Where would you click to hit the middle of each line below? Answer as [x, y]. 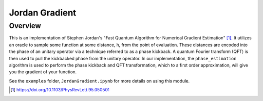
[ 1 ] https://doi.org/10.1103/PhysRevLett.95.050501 [60, 90]
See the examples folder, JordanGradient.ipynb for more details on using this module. [99, 81]
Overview [25, 26]
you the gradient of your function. [43, 72]
